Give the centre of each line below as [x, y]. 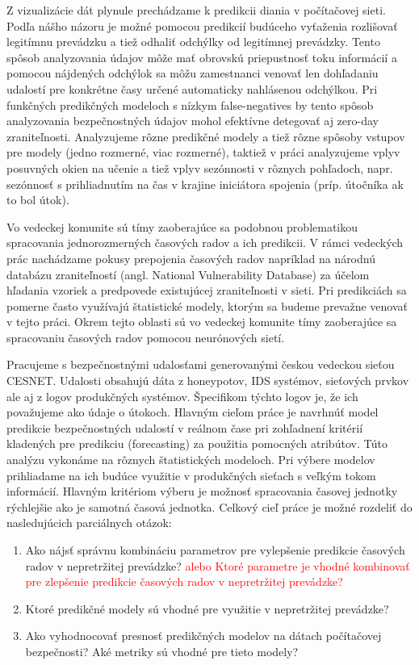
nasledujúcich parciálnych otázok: [89, 523]
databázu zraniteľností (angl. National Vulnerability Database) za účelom [188, 274]
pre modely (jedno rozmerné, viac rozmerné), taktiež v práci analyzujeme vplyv [203, 152]
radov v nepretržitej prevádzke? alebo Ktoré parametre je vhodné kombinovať [218, 565]
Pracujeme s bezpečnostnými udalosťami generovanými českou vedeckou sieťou [201, 364]
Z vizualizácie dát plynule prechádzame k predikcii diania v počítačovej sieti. [196, 10]
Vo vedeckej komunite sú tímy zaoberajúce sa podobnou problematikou [182, 226]
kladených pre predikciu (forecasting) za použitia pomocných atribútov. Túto [197, 443]
